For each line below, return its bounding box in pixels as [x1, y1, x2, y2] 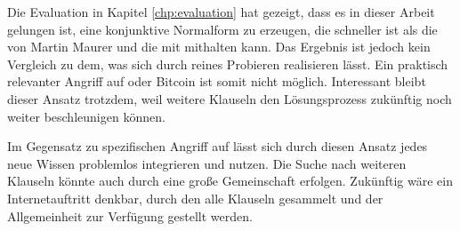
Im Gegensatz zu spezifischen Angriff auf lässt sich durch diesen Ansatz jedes [7, 137, 428, 155]
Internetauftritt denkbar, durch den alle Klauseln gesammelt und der [7, 188, 383, 207]
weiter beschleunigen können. [7, 107, 165, 125]
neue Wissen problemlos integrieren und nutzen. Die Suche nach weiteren [7, 154, 407, 172]
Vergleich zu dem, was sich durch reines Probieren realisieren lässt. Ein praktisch [7, 54, 448, 73]
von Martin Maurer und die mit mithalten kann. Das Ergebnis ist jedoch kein [7, 37, 431, 56]
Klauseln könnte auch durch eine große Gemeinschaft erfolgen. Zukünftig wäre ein [7, 171, 453, 190]
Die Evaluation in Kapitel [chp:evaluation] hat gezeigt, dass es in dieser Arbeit [7, 3, 435, 20]
